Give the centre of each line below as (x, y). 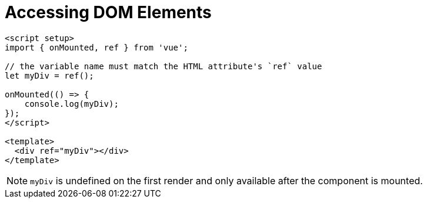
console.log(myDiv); (71, 104)
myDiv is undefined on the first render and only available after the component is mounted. (226, 180)
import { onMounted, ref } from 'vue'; (96, 47)
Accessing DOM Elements (108, 12)
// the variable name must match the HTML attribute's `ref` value (164, 66)
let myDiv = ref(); (49, 75)
